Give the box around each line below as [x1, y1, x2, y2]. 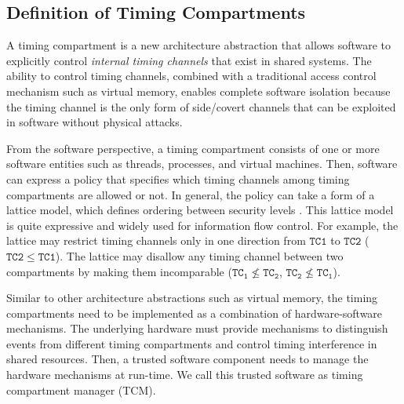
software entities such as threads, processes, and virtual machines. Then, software [6, 155, 398, 172]
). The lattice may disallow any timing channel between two [55, 247, 344, 264]
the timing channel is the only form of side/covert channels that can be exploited [6, 98, 396, 115]
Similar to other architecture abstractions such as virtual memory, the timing [6, 289, 378, 306]
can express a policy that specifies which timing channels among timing [6, 170, 350, 187]
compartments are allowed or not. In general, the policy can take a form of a [6, 186, 375, 202]
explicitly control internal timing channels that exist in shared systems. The [6, 52, 372, 68]
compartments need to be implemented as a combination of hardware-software [6, 304, 383, 321]
